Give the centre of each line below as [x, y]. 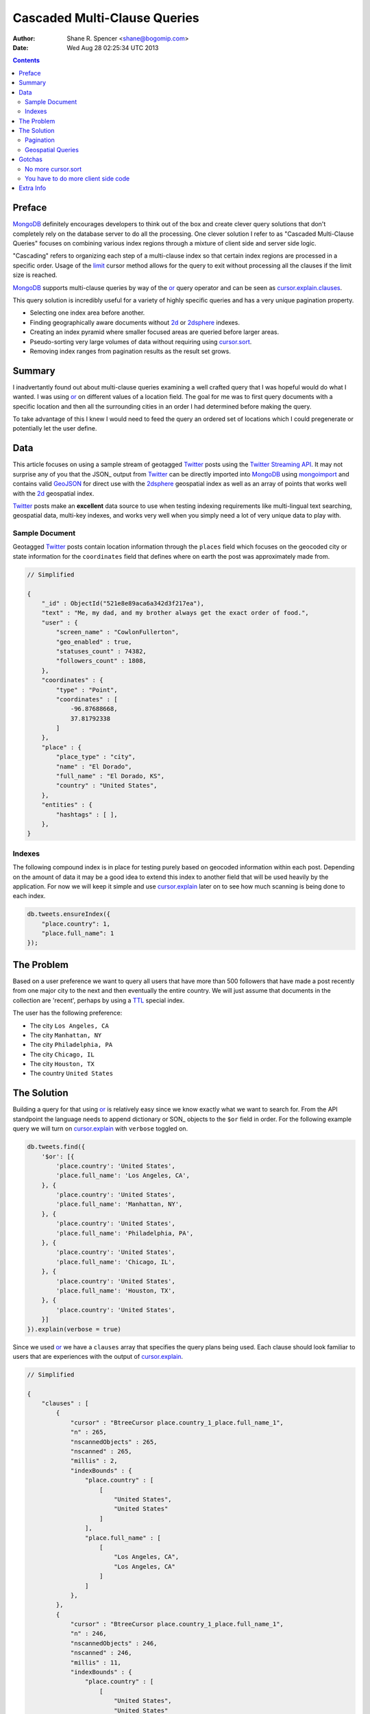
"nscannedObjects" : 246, [114, 1643]
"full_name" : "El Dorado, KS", [110, 776]
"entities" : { [67, 805]
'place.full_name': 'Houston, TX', [116, 1291]
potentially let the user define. [55, 428]
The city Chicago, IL [62, 1054]
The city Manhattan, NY [66, 1035]
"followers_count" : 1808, [101, 661]
